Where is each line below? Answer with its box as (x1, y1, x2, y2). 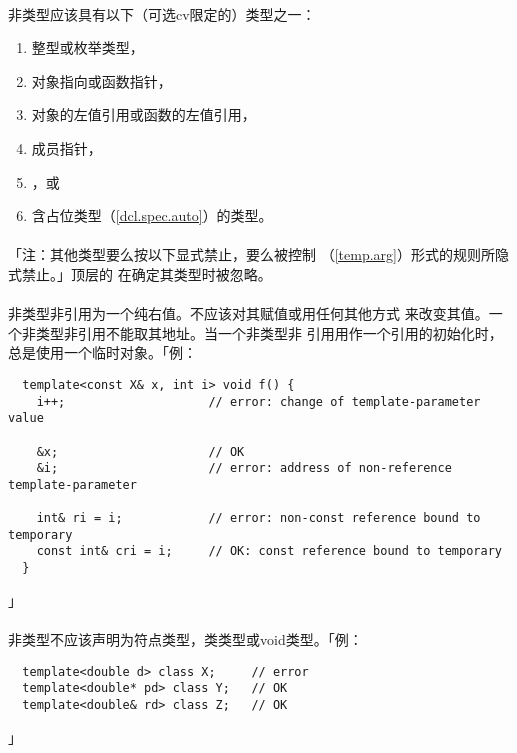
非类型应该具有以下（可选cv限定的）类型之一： (8, 3, 316, 24)
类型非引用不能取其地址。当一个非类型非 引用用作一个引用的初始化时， (35, 322, 503, 343)
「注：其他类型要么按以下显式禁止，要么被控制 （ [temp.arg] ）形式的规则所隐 (8, 244, 509, 265)
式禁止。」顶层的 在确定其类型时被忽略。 (8, 263, 272, 284)
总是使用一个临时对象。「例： (8, 342, 197, 363)
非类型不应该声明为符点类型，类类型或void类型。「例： (8, 628, 363, 649)
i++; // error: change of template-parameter (36, 394, 481, 409)
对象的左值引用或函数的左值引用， (31, 104, 256, 125)
